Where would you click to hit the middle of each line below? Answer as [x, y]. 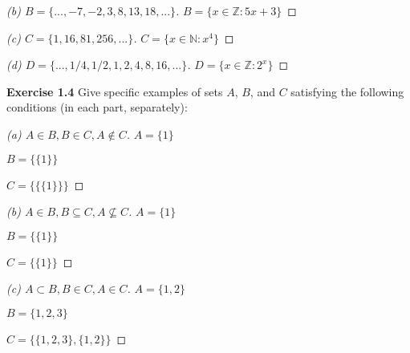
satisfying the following [347, 91]
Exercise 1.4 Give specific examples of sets [115, 91]
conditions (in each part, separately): [97, 107]
